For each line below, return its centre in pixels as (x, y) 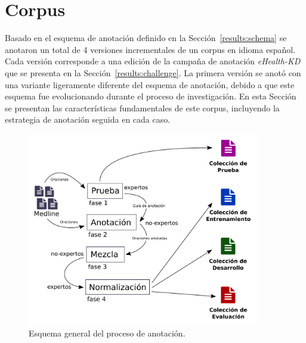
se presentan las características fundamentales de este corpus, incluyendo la (142, 107)
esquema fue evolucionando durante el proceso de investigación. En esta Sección (151, 96)
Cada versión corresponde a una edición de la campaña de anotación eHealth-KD (153, 61)
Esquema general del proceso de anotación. (107, 333)
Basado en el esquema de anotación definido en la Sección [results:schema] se (146, 38)
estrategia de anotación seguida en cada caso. (88, 119)
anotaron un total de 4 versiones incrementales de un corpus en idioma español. (150, 49)
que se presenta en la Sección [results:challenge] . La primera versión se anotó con (153, 72)
